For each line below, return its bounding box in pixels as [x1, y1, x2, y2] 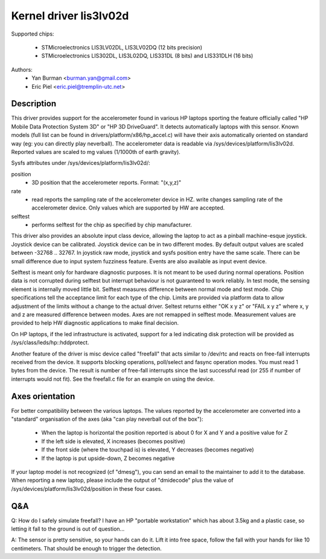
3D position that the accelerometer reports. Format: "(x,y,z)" [31, 179, 182, 187]
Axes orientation [11, 391, 75, 401]
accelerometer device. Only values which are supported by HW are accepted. [31, 204, 225, 211]
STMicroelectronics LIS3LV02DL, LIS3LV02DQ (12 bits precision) [41, 43, 202, 51]
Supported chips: [11, 30, 54, 37]
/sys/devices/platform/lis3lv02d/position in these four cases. [11, 485, 163, 492]
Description [11, 98, 57, 109]
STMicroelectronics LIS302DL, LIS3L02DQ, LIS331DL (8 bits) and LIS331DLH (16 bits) [41, 52, 254, 60]
